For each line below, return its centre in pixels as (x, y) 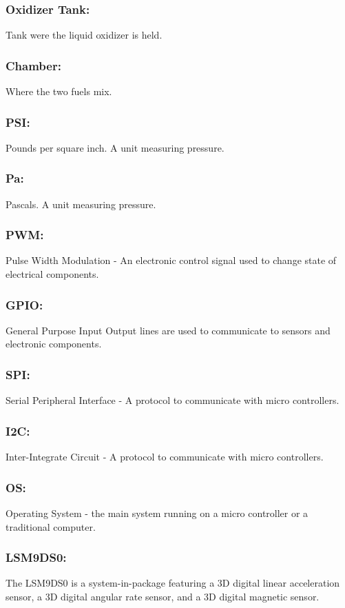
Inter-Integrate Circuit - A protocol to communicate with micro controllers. (165, 457)
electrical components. (52, 274)
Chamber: (33, 65)
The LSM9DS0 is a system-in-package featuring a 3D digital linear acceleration (173, 583)
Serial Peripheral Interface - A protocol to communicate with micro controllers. (172, 400)
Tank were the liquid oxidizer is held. (84, 35)
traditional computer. (51, 526)
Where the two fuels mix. (59, 91)
